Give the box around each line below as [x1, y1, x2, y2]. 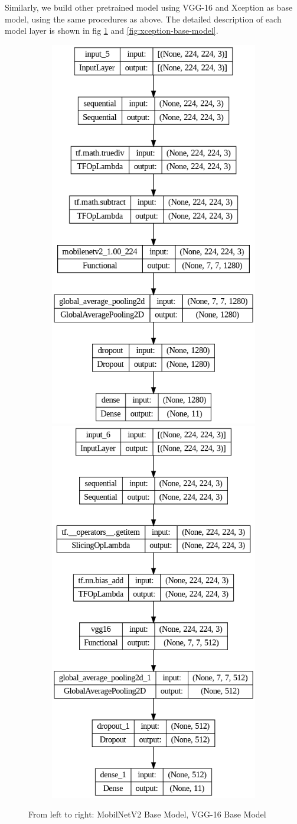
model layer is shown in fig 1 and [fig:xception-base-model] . [5, 24, 218, 37]
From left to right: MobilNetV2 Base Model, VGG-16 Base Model [28, 808, 266, 820]
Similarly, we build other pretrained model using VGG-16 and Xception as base [5, 1, 293, 13]
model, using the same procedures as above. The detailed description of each [5, 12, 282, 25]
